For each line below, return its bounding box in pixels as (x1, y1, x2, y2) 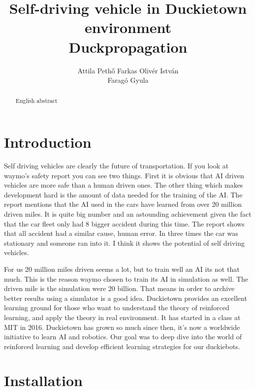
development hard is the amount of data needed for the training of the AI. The (4, 189, 243, 199)
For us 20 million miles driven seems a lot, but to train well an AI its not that (4, 264, 240, 274)
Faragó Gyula (107, 75, 149, 85)
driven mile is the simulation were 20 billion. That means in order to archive (4, 283, 235, 293)
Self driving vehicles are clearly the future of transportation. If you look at (4, 161, 229, 171)
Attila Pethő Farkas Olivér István (77, 65, 179, 75)
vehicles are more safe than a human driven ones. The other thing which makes (4, 180, 243, 190)
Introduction (4, 132, 92, 152)
